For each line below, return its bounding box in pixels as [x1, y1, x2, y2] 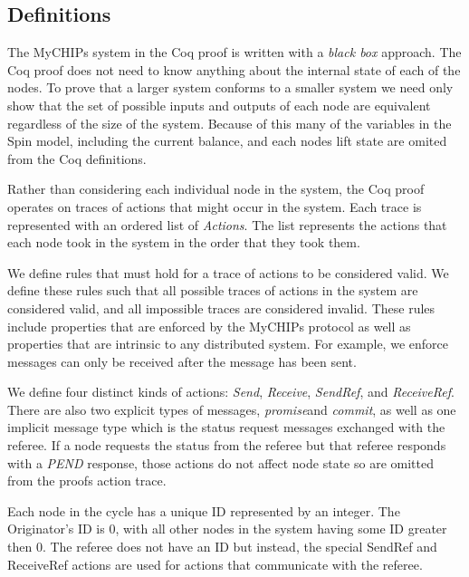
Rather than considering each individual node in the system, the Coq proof [7, 179, 425, 198]
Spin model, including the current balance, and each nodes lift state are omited [7, 131, 447, 150]
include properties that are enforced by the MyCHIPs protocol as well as [7, 316, 411, 335]
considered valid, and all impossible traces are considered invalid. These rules [7, 298, 435, 317]
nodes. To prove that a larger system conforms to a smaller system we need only [7, 78, 454, 97]
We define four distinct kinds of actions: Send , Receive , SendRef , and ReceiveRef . [7, 382, 455, 401]
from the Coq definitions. [7, 149, 147, 168]
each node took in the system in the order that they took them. [7, 233, 360, 252]
